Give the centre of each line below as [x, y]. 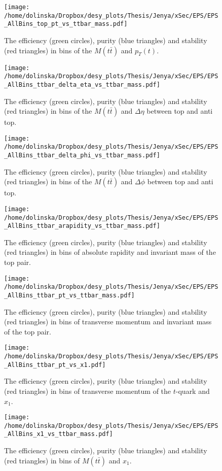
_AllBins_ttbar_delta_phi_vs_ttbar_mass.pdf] [82, 156]
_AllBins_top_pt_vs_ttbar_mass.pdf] [66, 24]
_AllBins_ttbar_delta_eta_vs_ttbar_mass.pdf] [82, 85]
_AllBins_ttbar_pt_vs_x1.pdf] [55, 365]
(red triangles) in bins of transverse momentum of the [88, 391]
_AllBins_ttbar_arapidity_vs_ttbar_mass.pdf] [82, 226]
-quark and [193, 391]
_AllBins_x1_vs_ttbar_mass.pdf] [59, 434]
